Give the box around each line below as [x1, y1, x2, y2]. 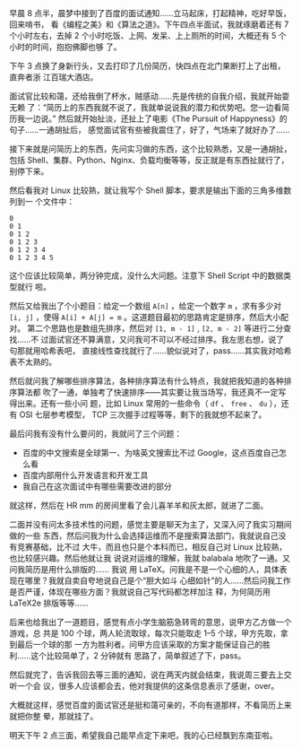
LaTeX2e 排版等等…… [9, 597, 89, 608]
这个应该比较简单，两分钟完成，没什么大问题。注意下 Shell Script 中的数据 [9, 270, 284, 281]
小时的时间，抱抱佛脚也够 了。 [9, 41, 122, 52]
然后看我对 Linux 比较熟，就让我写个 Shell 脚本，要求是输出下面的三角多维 [9, 185, 284, 196]
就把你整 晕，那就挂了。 [9, 711, 99, 721]
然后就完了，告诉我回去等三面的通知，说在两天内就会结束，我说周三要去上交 [9, 669, 292, 680]
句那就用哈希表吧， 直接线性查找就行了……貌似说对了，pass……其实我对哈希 [9, 345, 292, 356]
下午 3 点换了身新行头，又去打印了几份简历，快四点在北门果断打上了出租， [9, 61, 286, 71]
